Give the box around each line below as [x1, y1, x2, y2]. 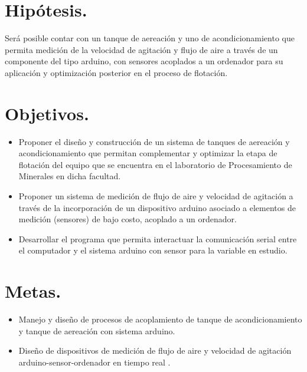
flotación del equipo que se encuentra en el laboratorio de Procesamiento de [18, 158, 292, 170]
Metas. [5, 279, 61, 303]
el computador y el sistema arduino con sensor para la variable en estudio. [18, 244, 288, 256]
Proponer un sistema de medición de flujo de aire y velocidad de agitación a [18, 190, 293, 202]
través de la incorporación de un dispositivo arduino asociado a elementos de [18, 201, 296, 213]
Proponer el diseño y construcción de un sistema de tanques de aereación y [18, 135, 290, 147]
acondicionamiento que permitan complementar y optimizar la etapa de [18, 147, 277, 159]
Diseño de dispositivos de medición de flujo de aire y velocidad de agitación [18, 344, 292, 357]
